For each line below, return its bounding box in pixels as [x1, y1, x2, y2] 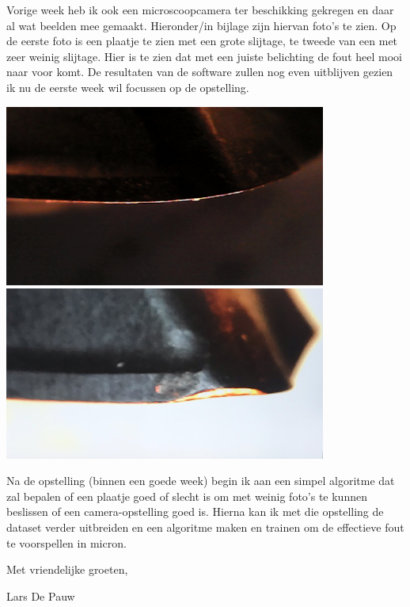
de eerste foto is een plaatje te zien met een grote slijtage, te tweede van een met [6, 32, 398, 49]
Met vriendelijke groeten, [6, 561, 128, 578]
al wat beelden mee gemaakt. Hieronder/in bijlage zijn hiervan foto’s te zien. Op [6, 17, 397, 33]
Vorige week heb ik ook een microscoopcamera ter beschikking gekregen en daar [6, 2, 394, 17]
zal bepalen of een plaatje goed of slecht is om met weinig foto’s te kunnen [6, 487, 367, 504]
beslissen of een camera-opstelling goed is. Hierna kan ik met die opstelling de [6, 503, 384, 520]
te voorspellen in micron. [6, 534, 127, 551]
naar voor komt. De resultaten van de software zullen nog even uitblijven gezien [6, 63, 393, 80]
